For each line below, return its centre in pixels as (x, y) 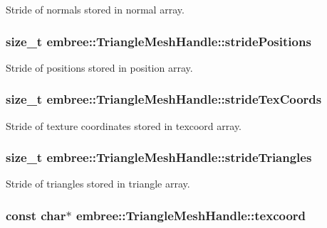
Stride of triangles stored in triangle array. (98, 184)
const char (36, 215)
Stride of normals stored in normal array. (95, 9)
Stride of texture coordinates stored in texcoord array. (124, 125)
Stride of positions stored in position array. (99, 67)
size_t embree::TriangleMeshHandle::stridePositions (159, 41)
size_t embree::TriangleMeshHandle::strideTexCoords (164, 99)
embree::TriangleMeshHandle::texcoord (191, 215)
